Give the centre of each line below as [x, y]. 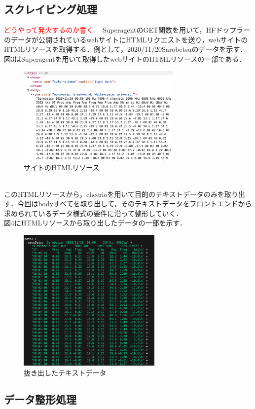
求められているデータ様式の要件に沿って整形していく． [93, 213]
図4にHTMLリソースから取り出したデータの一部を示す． [95, 223]
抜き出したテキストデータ [65, 372]
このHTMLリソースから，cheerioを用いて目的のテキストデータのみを [114, 194]
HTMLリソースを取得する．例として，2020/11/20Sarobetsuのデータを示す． [125, 49]
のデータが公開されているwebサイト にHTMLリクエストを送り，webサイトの [126, 39]
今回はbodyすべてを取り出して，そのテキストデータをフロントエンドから [135, 204]
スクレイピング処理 [51, 9]
